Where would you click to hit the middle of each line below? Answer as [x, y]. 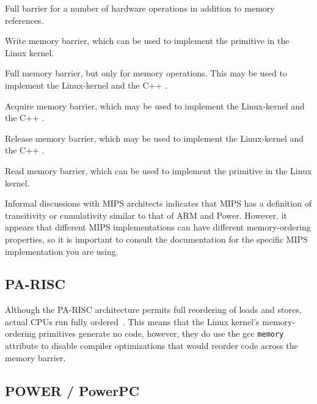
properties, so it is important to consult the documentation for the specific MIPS [156, 239]
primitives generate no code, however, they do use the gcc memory [161, 333]
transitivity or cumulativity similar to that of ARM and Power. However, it [146, 215]
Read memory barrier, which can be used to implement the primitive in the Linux [158, 170]
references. [24, 20]
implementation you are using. [62, 251]
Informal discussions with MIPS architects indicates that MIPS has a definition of [158, 203]
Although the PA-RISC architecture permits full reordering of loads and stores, [153, 310]
